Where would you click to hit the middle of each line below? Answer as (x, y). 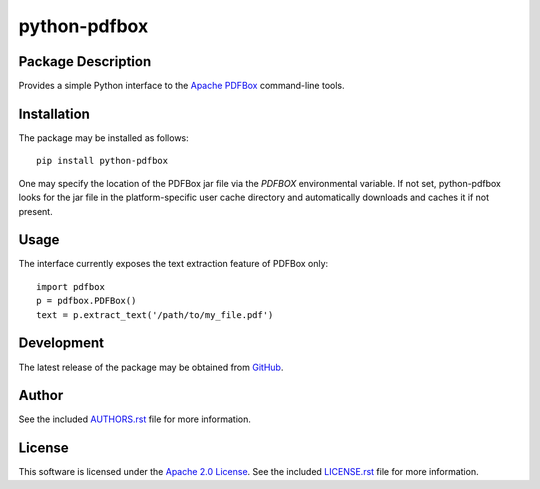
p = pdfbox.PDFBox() (86, 301)
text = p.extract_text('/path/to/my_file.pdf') (155, 314)
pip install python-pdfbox (102, 161)
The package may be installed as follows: (103, 137)
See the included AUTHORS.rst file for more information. (135, 419)
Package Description (85, 61)
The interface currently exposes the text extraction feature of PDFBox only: (173, 264)
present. (36, 211)
